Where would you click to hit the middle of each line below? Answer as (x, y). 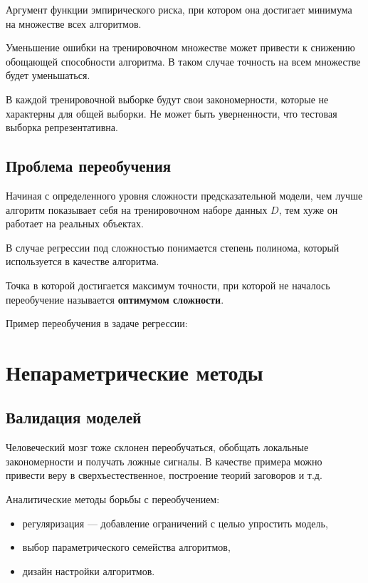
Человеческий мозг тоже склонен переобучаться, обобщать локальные (157, 447)
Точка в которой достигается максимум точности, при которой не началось (168, 285)
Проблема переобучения (89, 166)
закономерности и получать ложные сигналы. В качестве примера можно (164, 461)
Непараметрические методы (135, 372)
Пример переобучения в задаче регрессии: (97, 323)
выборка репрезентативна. (62, 127)
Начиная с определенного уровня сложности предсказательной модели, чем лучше (184, 195)
